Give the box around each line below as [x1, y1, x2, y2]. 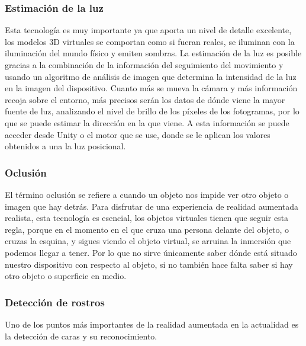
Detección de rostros [5, 294, 105, 309]
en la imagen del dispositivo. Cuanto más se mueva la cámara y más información [5, 82, 298, 94]
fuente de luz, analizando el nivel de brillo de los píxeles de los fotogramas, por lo [5, 105, 299, 117]
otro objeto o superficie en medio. [5, 270, 127, 282]
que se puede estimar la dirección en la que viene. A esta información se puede [5, 116, 289, 129]
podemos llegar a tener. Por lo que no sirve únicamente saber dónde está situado [5, 246, 297, 258]
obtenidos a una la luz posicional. [5, 140, 126, 152]
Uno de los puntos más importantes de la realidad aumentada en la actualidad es [5, 318, 299, 330]
